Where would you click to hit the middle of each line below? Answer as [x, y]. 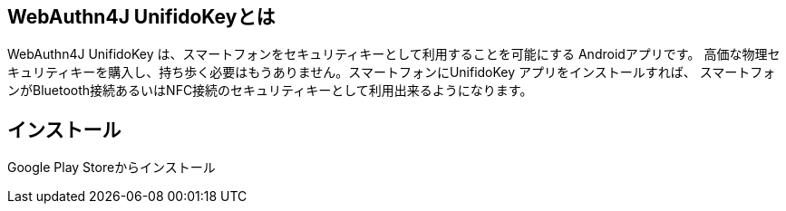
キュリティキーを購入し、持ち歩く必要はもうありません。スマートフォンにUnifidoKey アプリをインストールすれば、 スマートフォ [392, 72]
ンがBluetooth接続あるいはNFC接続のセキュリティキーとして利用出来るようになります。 [270, 91]
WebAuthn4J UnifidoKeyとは [141, 17]
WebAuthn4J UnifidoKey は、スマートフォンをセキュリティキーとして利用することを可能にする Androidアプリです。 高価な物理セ [394, 54]
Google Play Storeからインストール [112, 168]
